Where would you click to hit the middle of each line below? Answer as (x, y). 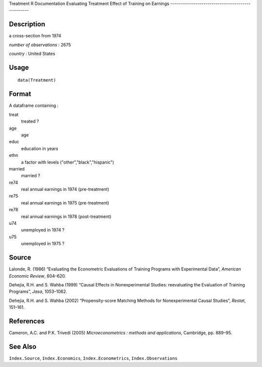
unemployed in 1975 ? (43, 244)
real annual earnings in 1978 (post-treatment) (66, 217)
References (27, 321)
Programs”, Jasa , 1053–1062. (38, 292)
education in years (40, 149)
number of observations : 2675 (40, 45)
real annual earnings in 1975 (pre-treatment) (65, 203)
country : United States (32, 54)
